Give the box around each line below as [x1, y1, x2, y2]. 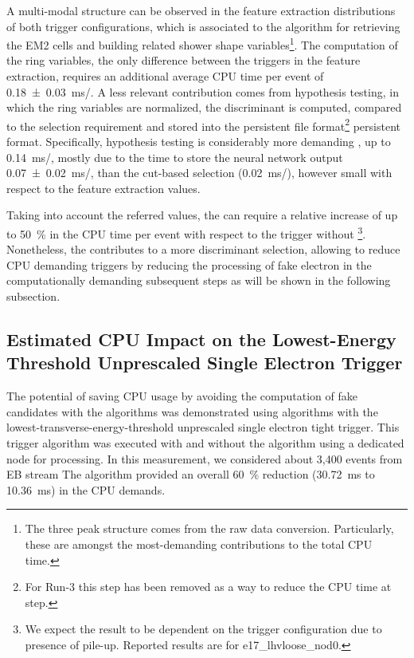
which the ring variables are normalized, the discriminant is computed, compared [6, 99, 402, 116]
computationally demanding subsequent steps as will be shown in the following [6, 272, 391, 289]
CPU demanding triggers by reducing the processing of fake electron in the [6, 256, 372, 273]
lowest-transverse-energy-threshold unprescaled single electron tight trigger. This [6, 419, 400, 435]
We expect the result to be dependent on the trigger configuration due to [25, 621, 382, 637]
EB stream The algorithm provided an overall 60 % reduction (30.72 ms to [6, 466, 375, 483]
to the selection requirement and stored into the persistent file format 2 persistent [6, 115, 400, 134]
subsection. [6, 288, 61, 305]
